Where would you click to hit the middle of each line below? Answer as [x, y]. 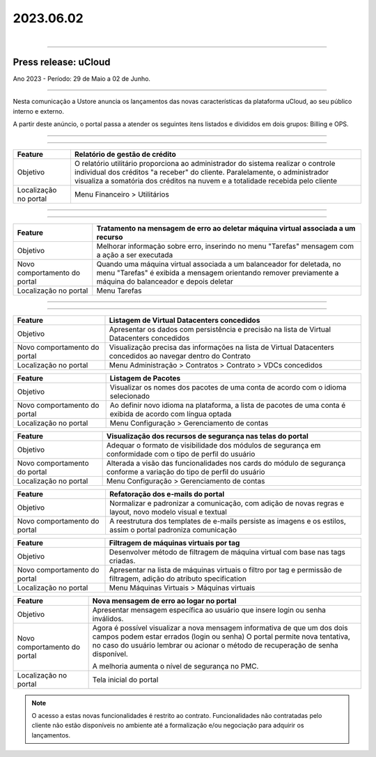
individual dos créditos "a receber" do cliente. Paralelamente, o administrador [202, 172]
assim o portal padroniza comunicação [173, 530]
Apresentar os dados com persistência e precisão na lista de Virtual [220, 329]
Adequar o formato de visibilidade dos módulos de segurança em [213, 445]
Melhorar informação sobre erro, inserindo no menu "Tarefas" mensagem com [225, 246]
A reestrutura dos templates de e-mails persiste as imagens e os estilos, [227, 521]
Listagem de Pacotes [145, 378]
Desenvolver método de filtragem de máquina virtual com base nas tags [227, 552]
